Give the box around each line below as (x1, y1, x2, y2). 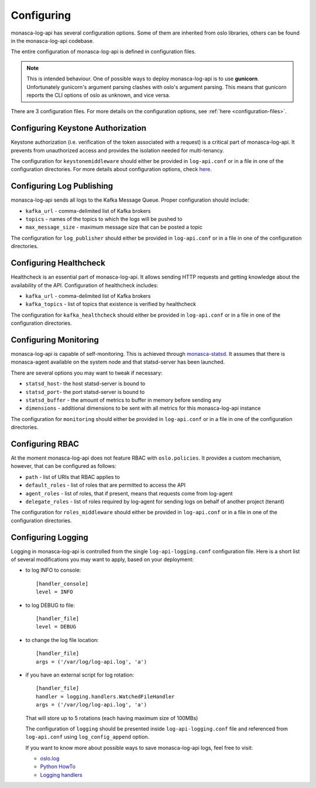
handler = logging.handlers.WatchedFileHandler (36, 693, 175, 700)
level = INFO (36, 589, 73, 595)
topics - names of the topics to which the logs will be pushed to (25, 216, 183, 223)
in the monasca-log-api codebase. (11, 37, 95, 44)
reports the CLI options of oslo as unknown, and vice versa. (26, 91, 171, 98)
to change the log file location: (25, 636, 99, 643)
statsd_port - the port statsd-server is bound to (25, 388, 145, 395)
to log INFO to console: (25, 566, 81, 574)
